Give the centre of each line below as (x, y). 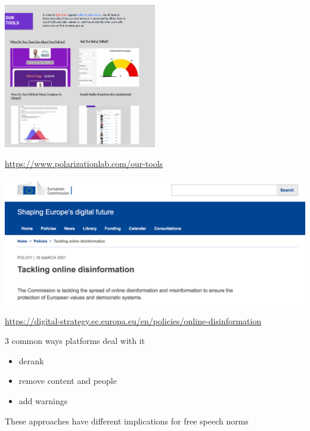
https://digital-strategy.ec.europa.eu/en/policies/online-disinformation (133, 320)
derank (31, 360)
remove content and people (68, 381)
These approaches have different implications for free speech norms (127, 421)
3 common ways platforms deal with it (75, 341)
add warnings (43, 400)
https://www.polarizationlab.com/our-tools (84, 164)
